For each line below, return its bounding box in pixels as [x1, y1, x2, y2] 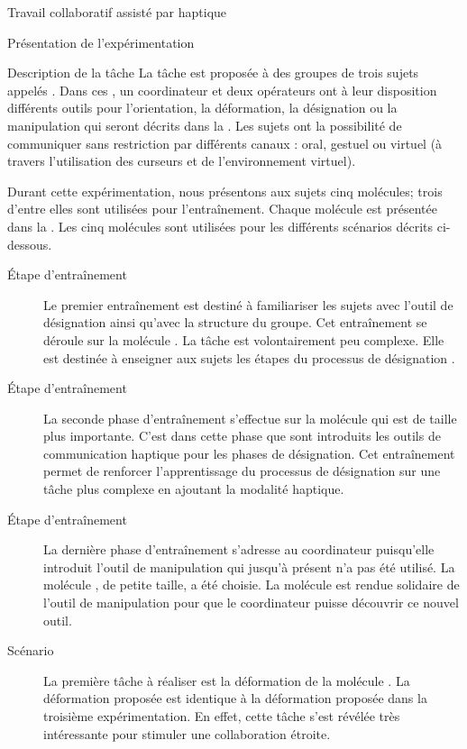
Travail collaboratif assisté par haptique [7, 3, 227, 21]
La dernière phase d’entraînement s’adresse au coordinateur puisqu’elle [43, 540, 435, 559]
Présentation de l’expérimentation [7, 32, 195, 51]
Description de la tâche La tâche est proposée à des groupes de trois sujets [7, 63, 419, 82]
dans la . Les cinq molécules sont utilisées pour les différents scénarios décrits [7, 216, 434, 235]
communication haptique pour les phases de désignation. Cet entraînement [43, 443, 455, 462]
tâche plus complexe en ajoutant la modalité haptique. [43, 480, 344, 498]
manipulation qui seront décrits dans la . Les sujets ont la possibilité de [7, 115, 402, 134]
